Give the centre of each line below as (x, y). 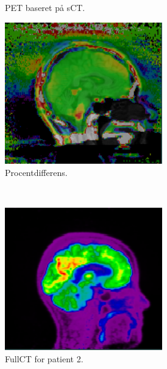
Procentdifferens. (36, 172)
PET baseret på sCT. (45, 7)
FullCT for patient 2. (44, 358)
